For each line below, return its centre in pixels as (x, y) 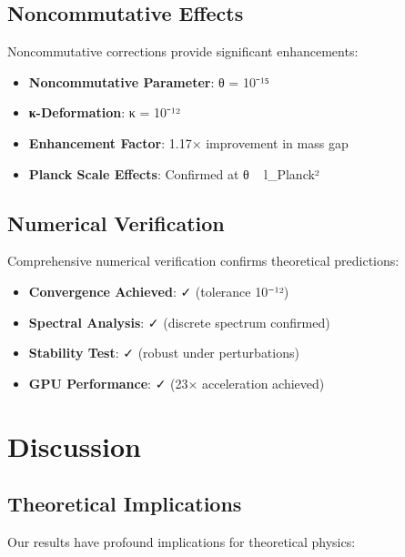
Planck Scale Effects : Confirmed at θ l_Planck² (174, 173)
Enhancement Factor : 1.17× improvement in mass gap (188, 142)
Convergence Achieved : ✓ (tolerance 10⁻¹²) (159, 291)
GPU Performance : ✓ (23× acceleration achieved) (177, 383)
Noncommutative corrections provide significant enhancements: (183, 51)
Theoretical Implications (125, 504)
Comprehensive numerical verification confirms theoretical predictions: (203, 261)
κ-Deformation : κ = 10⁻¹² (104, 112)
